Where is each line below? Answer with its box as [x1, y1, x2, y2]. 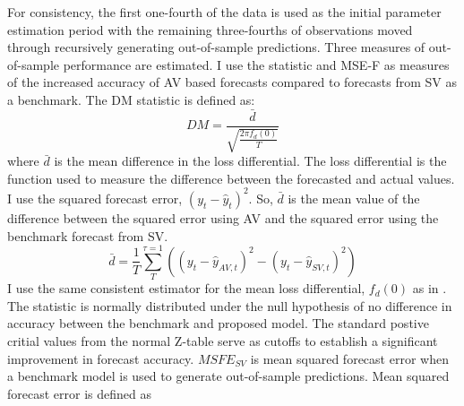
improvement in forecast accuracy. [7, 349, 194, 367]
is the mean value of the [288, 188, 420, 207]
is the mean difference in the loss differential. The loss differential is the [54, 151, 447, 170]
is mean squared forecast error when [250, 349, 449, 367]
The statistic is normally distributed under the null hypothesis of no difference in [7, 296, 452, 315]
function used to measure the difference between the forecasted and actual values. [7, 168, 455, 187]
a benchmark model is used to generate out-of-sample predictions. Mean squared [7, 367, 450, 385]
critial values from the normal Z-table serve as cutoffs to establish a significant [7, 332, 438, 350]
